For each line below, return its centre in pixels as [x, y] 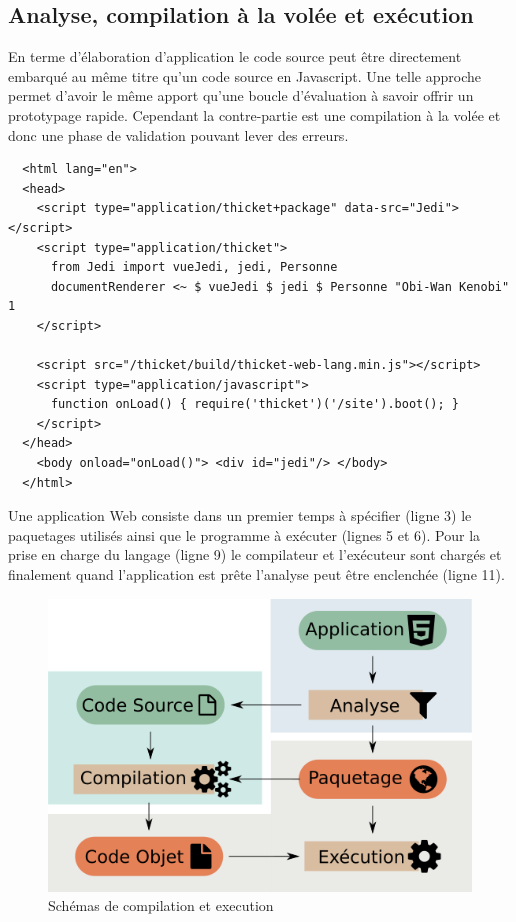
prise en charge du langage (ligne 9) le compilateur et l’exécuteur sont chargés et [255, 554]
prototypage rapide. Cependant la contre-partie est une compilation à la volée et [254, 114]
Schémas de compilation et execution [161, 905]
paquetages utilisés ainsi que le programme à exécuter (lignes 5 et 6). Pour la [244, 534]
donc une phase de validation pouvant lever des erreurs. [178, 134]
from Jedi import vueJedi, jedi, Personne [194, 267]
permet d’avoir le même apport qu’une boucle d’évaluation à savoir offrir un [241, 95]
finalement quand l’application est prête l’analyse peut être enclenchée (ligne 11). [256, 574]
